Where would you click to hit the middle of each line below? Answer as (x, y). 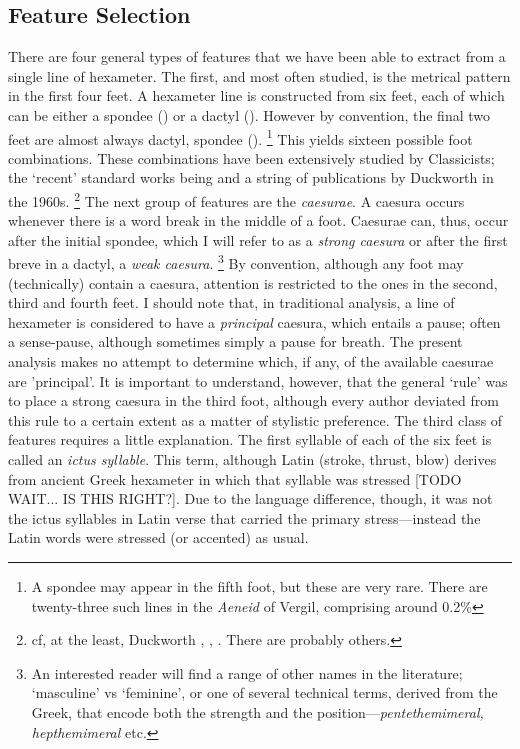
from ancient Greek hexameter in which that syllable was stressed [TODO (235, 478)
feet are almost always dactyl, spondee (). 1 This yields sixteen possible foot (240, 137)
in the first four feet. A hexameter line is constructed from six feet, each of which (256, 95)
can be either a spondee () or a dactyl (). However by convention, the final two (249, 114)
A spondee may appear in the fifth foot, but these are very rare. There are (259, 586)
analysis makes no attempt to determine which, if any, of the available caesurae (251, 361)
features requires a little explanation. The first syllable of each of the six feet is (250, 439)
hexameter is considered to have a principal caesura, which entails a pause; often (254, 321)
